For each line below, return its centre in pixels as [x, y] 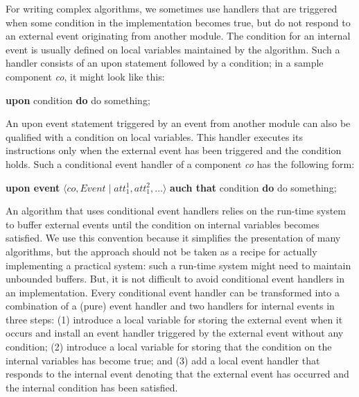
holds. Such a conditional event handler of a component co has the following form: [180, 163]
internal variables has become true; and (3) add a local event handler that [163, 360]
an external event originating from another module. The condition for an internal [178, 36]
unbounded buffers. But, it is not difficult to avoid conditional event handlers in [175, 279]
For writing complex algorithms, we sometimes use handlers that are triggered [172, 8]
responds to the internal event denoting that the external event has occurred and [177, 374]
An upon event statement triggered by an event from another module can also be [178, 123]
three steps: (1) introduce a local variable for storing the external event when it [174, 319]
